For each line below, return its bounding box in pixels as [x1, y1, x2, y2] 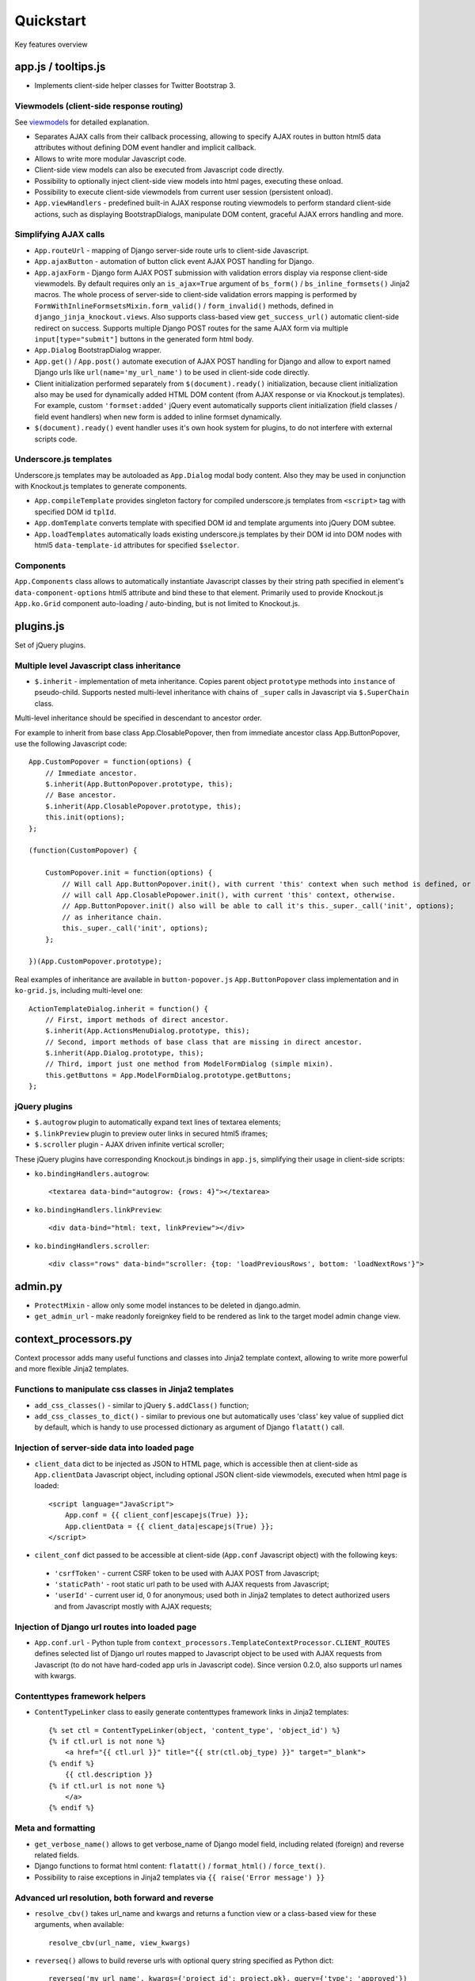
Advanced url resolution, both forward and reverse [14, 1892, 214, 1903]
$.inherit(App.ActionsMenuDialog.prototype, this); [44, 1026, 250, 1036]
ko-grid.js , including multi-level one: [14, 986, 143, 995]
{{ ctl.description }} [64, 1770, 154, 1779]
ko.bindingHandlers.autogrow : [34, 1169, 150, 1178]
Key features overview [14, 40, 88, 49]
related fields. [34, 1850, 79, 1860]
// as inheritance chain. [62, 912, 162, 922]
